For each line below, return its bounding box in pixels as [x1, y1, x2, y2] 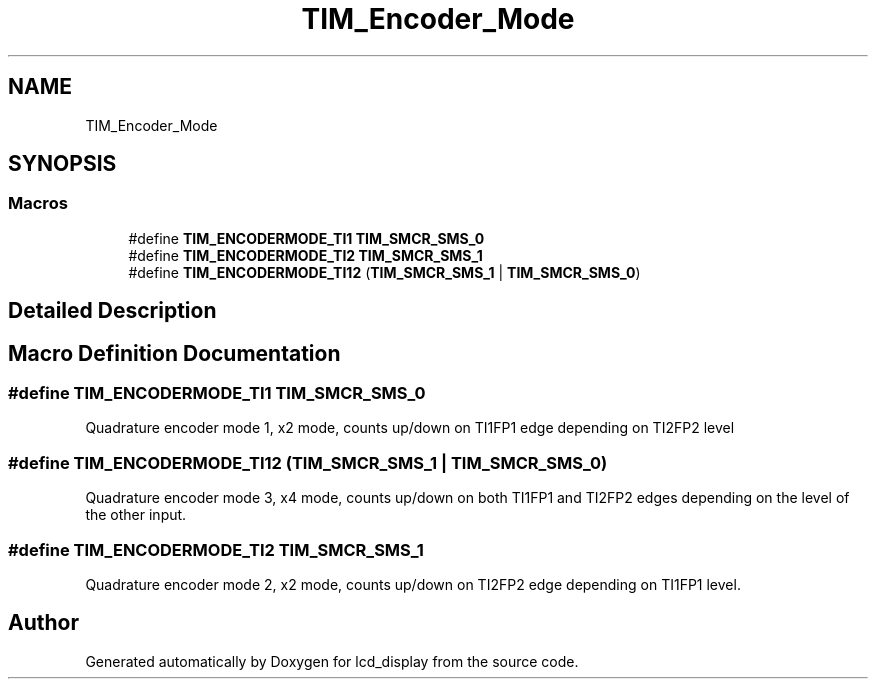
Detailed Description [8, 298, 217, 324]
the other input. [85, 506, 187, 524]
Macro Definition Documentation [8, 340, 341, 366]
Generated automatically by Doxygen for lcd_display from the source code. [85, 652, 579, 670]
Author [8, 610, 79, 636]
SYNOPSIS [8, 151, 117, 177]
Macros [8, 193, 68, 214]
